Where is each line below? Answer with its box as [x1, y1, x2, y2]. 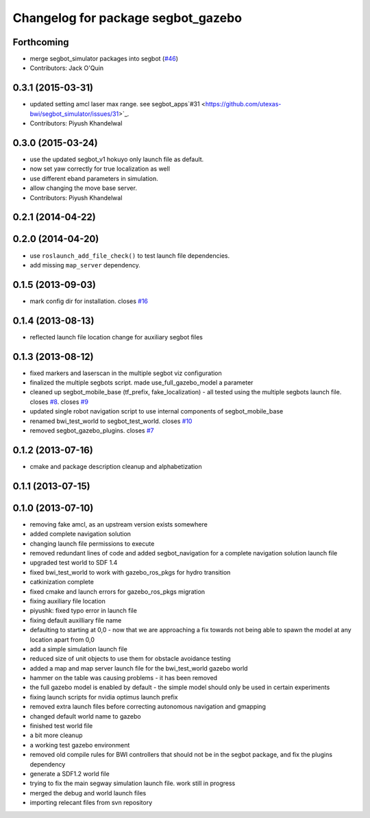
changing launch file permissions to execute [29, 539, 155, 548]
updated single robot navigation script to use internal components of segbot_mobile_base [29, 407, 284, 416]
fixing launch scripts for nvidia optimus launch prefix [29, 693, 178, 701]
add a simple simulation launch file [29, 645, 128, 653]
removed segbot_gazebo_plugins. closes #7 [29, 426, 154, 435]
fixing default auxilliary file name [29, 616, 122, 624]
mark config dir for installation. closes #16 [29, 297, 149, 305]
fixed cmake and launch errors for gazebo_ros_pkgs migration [29, 587, 206, 596]
